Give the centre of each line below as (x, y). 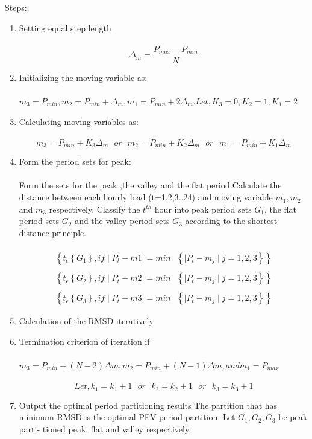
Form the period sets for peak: (75, 162)
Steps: (16, 7)
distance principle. (53, 232)
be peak (293, 417)
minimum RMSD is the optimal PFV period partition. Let (127, 417)
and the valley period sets (122, 221)
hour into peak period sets (203, 209)
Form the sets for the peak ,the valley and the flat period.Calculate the (150, 185)
